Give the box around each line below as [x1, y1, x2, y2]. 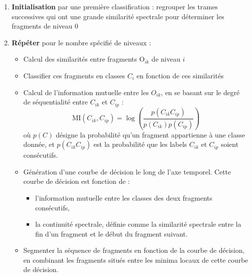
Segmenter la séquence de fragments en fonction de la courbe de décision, [23, 245, 245, 255]
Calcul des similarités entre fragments [23, 54, 137, 64]
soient [220, 139, 239, 149]
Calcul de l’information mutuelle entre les [23, 87, 149, 97]
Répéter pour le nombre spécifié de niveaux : [11, 37, 151, 47]
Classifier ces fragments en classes [23, 70, 125, 80]
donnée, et [23, 139, 55, 149]
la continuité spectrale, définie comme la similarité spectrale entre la [35, 219, 242, 229]
